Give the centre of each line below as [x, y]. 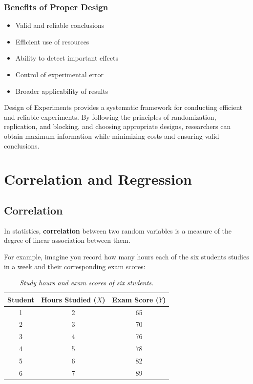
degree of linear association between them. [67, 240]
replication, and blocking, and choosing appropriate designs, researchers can [117, 126]
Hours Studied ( [69, 299]
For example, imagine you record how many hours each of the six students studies [126, 256]
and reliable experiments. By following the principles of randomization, [110, 117]
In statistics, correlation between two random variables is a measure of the [118, 230]
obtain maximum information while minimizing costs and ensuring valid [112, 136]
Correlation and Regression [98, 179]
